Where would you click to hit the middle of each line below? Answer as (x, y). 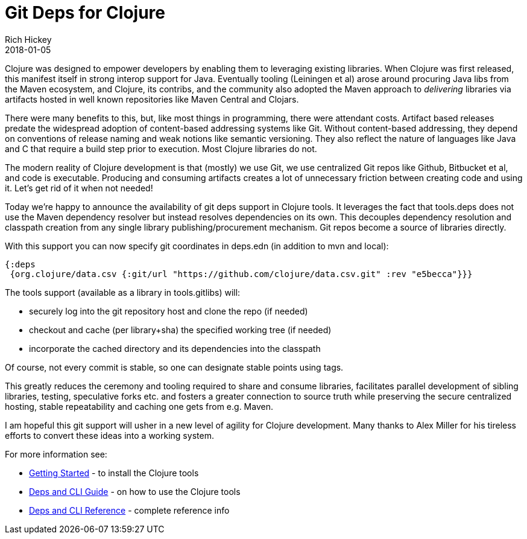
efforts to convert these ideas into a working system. (109, 435)
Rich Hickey (28, 39)
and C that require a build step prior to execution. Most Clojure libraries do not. (161, 148)
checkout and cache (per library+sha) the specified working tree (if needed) (180, 330)
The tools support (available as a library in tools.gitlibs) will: (123, 292)
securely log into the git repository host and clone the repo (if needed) (169, 311)
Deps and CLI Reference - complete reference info (129, 510)
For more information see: (56, 454)
